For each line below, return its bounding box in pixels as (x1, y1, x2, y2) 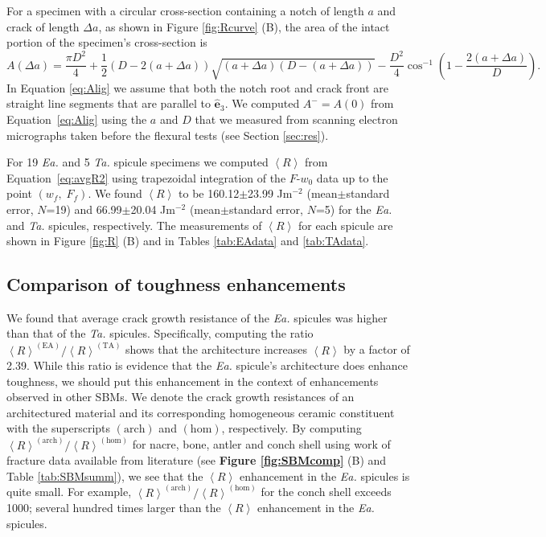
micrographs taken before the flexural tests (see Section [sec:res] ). (6, 126, 329, 143)
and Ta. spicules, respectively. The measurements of (6, 216, 262, 233)
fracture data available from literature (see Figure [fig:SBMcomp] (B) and (6, 452, 387, 469)
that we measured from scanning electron (195, 110, 398, 127)
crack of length (6, 18, 80, 35)
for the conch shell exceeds (261, 483, 392, 500)
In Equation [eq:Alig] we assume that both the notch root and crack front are (6, 79, 388, 96)
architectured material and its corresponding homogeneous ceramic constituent (6, 404, 395, 420)
